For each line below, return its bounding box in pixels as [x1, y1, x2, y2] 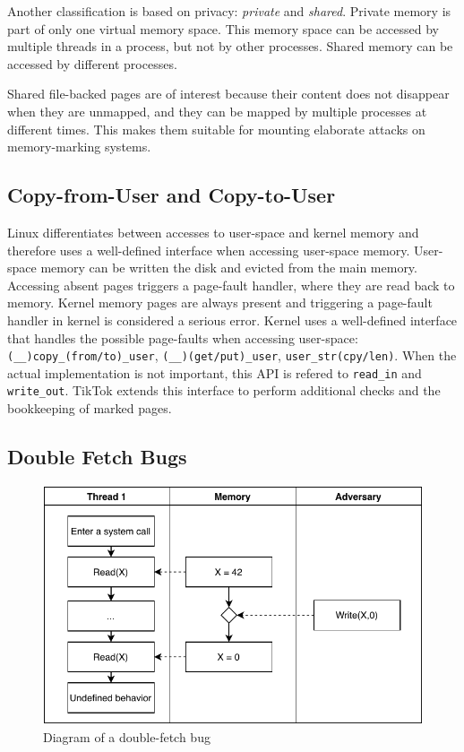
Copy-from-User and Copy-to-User [7, 181, 336, 209]
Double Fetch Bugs [7, 443, 187, 471]
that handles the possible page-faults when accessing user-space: [7, 328, 358, 347]
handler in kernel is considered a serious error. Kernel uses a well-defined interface [7, 310, 458, 329]
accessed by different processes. [7, 54, 177, 73]
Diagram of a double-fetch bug [43, 727, 211, 746]
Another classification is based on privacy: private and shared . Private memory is [7, 2, 451, 20]
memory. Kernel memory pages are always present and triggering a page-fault [7, 293, 433, 312]
